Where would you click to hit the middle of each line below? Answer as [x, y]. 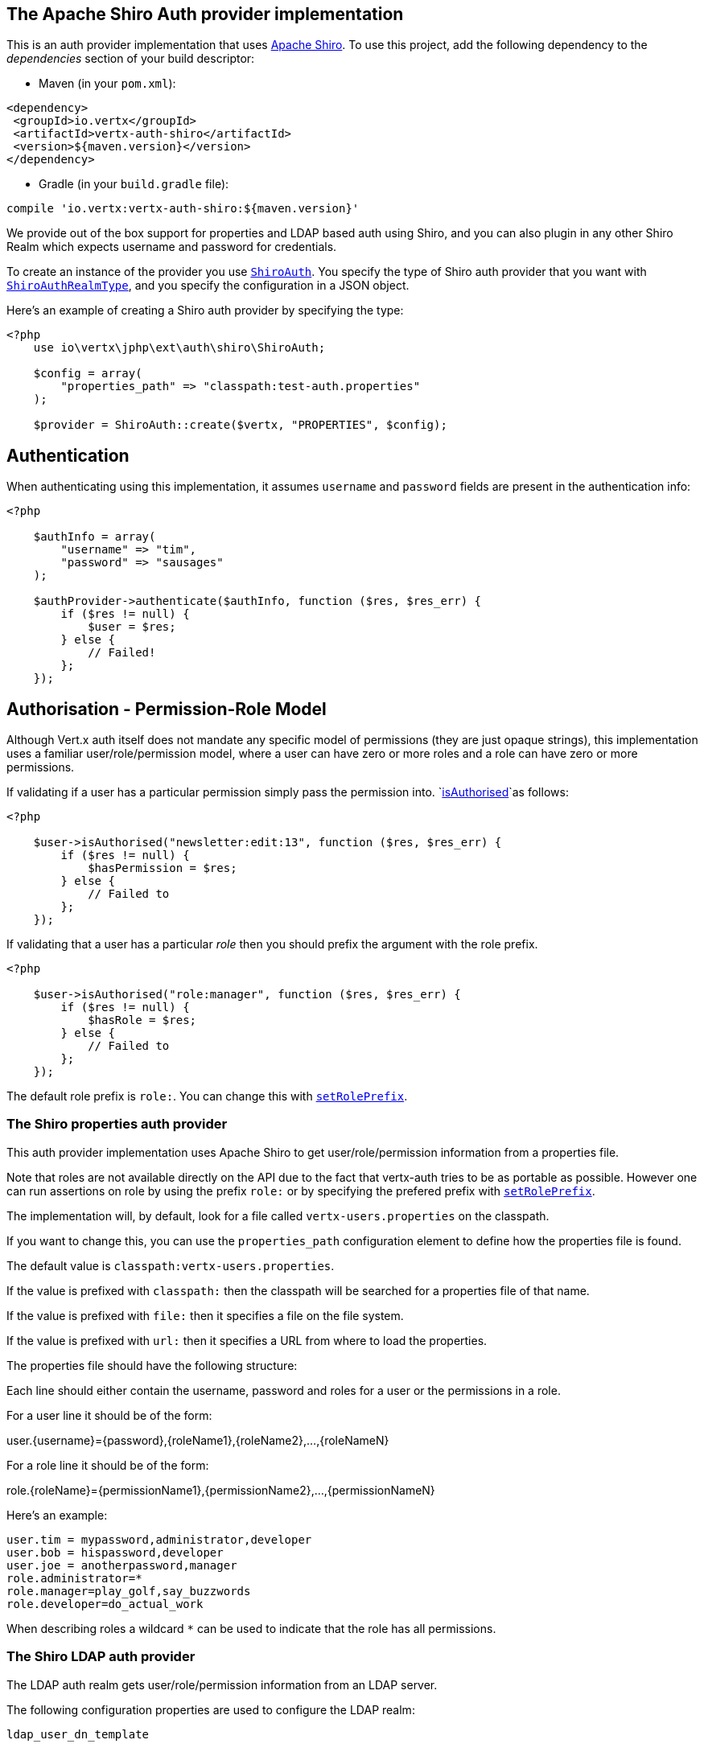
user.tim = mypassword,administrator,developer [159, 1539]
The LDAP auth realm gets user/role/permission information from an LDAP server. [222, 1684]
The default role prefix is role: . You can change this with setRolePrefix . [207, 1096]
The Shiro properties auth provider [117, 1124]
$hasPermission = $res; [163, 868]
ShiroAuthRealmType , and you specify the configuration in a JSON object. [208, 286]
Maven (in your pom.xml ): [107, 84]
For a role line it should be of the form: [108, 1465]
